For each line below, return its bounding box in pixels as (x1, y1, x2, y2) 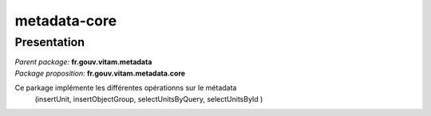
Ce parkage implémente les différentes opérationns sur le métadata (14, 83, 237, 93)
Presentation (14, 35, 85, 49)
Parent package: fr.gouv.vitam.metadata (14, 57, 152, 67)
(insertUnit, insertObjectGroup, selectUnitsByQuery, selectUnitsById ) (34, 94, 263, 103)
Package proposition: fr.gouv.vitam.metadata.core (14, 68, 186, 78)
